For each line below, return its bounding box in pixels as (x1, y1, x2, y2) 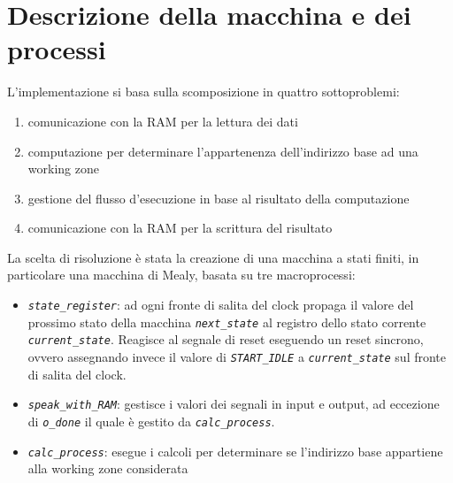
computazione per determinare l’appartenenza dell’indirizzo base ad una (27, 142, 418, 160)
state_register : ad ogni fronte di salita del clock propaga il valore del (27, 295, 414, 314)
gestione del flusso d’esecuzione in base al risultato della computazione (27, 188, 410, 207)
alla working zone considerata (27, 459, 188, 478)
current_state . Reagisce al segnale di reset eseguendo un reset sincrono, (27, 330, 424, 349)
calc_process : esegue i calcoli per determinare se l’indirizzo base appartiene (27, 441, 443, 460)
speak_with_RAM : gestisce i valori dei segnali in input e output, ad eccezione (27, 395, 440, 413)
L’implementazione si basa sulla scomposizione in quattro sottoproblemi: (7, 82, 400, 101)
